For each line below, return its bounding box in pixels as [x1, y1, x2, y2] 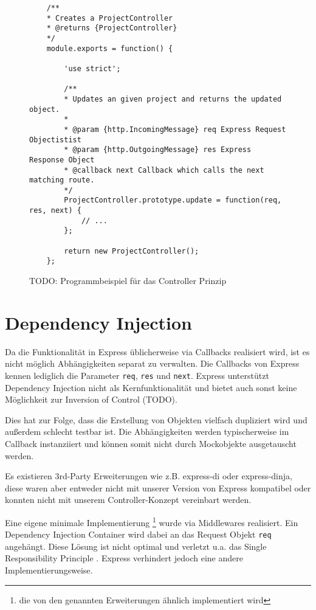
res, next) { [29, 206, 81, 215]
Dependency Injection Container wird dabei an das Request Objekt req [5, 528, 272, 541]
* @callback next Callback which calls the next [64, 165, 264, 175]
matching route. [29, 176, 95, 185]
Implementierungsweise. [5, 564, 93, 577]
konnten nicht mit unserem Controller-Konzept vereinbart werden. [5, 493, 252, 506]
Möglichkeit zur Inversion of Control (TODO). [5, 393, 177, 406]
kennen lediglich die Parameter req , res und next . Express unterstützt [5, 369, 269, 381]
